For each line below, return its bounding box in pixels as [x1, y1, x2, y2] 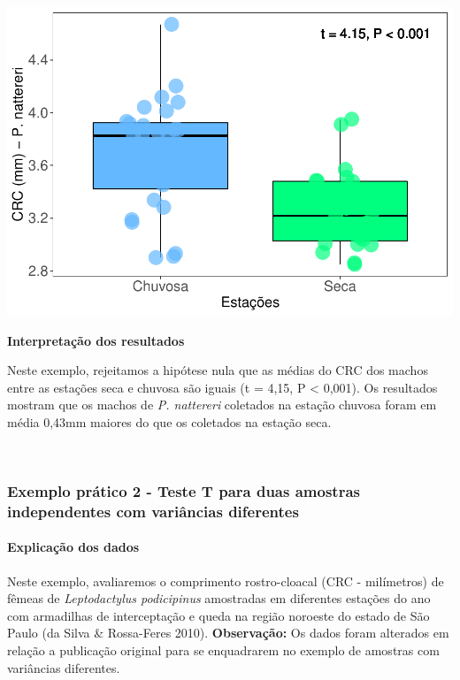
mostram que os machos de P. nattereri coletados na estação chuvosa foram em [7, 395, 437, 414]
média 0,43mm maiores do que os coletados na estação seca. [7, 412, 332, 431]
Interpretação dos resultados [7, 331, 185, 349]
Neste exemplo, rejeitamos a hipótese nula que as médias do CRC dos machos [7, 361, 428, 379]
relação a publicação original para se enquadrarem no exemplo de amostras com [7, 641, 440, 660]
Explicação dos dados [7, 538, 140, 556]
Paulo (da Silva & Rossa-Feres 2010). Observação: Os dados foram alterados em [7, 623, 449, 642]
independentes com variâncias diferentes [7, 500, 299, 522]
